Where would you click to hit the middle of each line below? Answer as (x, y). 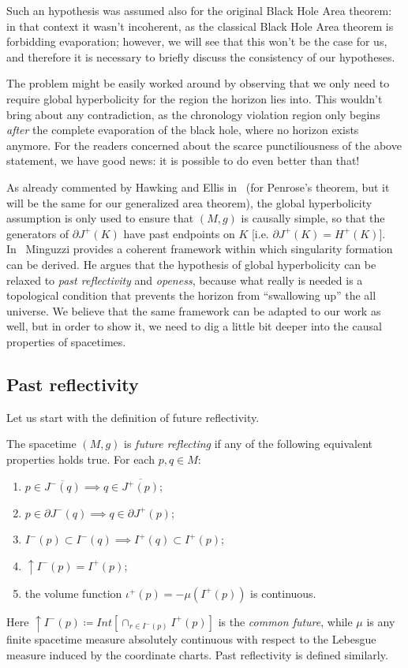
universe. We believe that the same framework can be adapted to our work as (194, 310)
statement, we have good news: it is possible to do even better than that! (183, 160)
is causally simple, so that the (313, 218)
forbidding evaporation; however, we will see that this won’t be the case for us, (197, 41)
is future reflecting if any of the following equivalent (248, 444)
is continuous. (283, 593)
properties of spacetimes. (66, 341)
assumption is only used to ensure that (100, 218)
